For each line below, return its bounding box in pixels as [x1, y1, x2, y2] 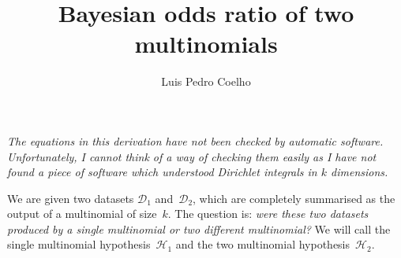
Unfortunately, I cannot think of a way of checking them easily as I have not [7, 148, 377, 164]
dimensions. [331, 164, 388, 180]
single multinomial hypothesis [7, 236, 151, 252]
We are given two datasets [7, 190, 134, 206]
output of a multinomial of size [7, 205, 157, 222]
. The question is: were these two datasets [167, 205, 369, 222]
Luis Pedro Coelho [161, 73, 251, 90]
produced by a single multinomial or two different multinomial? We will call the [7, 220, 391, 237]
